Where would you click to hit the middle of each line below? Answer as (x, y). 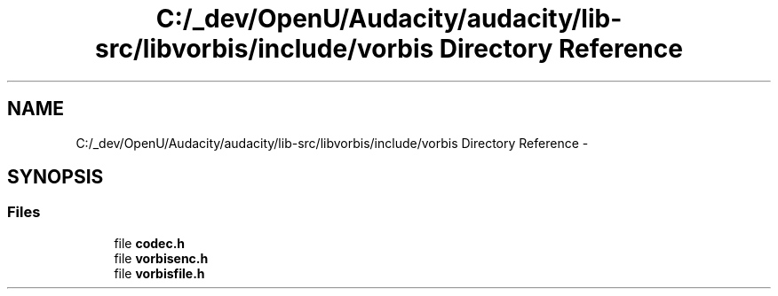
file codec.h (150, 243)
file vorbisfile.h (159, 273)
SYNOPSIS (56, 177)
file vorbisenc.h (161, 258)
